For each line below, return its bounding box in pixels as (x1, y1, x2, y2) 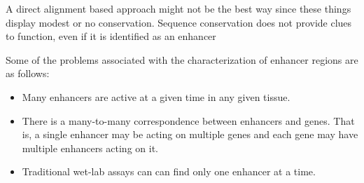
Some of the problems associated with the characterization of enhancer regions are (6, 52, 358, 67)
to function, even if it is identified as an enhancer (6, 29, 216, 43)
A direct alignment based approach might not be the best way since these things (6, 1, 351, 15)
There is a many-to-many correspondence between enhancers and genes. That (22, 113, 355, 128)
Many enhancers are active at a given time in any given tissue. (22, 89, 290, 104)
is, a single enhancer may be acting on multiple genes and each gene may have (22, 127, 358, 142)
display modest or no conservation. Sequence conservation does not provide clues (6, 15, 352, 29)
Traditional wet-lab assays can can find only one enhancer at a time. (22, 164, 316, 179)
